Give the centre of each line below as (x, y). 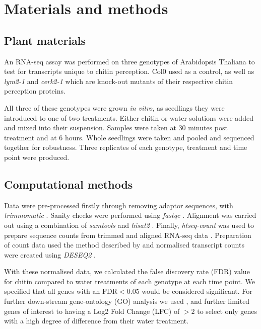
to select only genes (227, 311)
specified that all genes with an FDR (61, 291)
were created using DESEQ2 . (50, 254)
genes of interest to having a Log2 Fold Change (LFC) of (92, 311)
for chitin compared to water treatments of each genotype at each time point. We (129, 281)
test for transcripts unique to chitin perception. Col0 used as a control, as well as (129, 71)
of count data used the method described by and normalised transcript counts (124, 245)
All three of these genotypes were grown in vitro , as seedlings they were (114, 107)
